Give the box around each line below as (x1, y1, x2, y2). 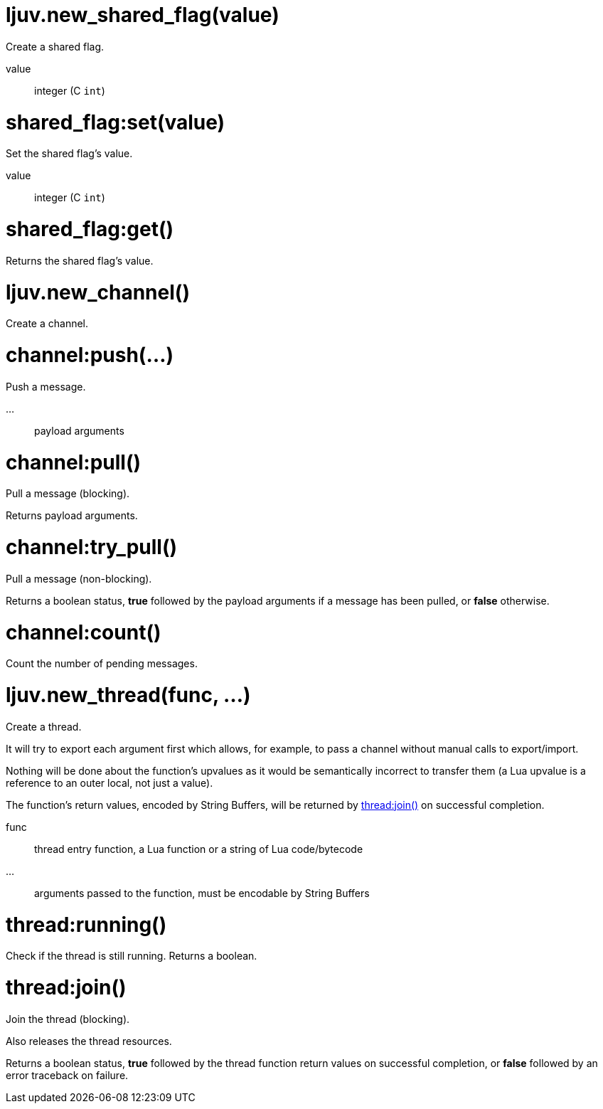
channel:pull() (6, 450, 142, 474)
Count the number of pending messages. (6, 657, 198, 670)
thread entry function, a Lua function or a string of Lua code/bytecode (34, 842, 363, 855)
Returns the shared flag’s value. (6, 254, 154, 267)
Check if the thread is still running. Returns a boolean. (6, 950, 257, 962)
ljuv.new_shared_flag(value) (6, 3, 279, 27)
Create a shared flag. (6, 40, 105, 53)
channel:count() (6, 620, 161, 644)
